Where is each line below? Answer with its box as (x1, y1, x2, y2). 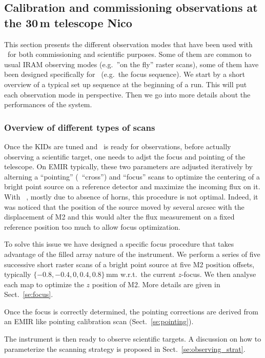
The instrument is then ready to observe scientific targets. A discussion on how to (4, 333, 261, 344)
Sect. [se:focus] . (4, 289, 53, 300)
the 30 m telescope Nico (4, 14, 132, 30)
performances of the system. (4, 99, 92, 110)
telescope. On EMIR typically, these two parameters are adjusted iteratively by (4, 161, 253, 172)
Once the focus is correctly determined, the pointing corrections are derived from (4, 306, 258, 316)
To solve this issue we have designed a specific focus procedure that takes (4, 238, 234, 249)
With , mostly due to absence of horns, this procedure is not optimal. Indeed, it (4, 191, 258, 202)
